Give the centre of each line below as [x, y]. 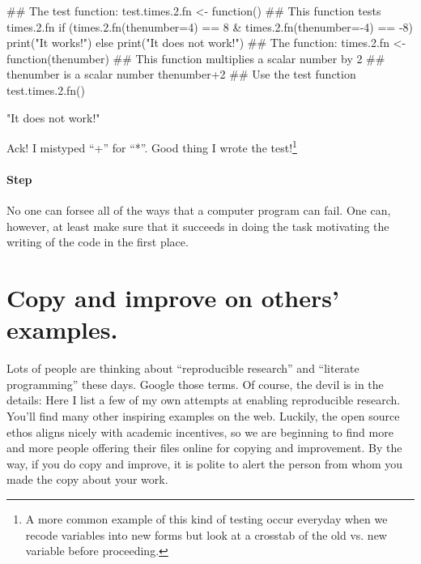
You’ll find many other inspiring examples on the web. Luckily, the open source [203, 416]
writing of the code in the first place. [98, 242]
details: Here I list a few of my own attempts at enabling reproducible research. [204, 400]
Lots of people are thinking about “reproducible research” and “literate [183, 368]
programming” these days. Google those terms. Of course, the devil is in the [195, 384]
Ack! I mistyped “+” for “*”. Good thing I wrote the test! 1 [152, 146]
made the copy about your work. [87, 479]
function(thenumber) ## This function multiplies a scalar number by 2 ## [196, 58]
